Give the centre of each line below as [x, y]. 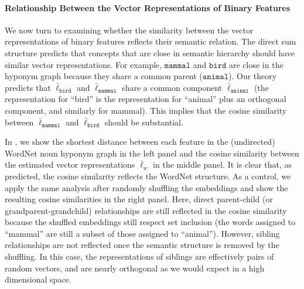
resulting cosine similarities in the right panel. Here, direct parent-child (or [139, 199]
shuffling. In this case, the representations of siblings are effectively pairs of [139, 256]
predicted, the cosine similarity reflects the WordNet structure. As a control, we [148, 176]
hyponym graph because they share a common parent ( [104, 76]
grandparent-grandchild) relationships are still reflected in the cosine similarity [146, 210]
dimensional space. [38, 279]
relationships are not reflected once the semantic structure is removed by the [142, 245]
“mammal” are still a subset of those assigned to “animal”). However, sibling [142, 233]
